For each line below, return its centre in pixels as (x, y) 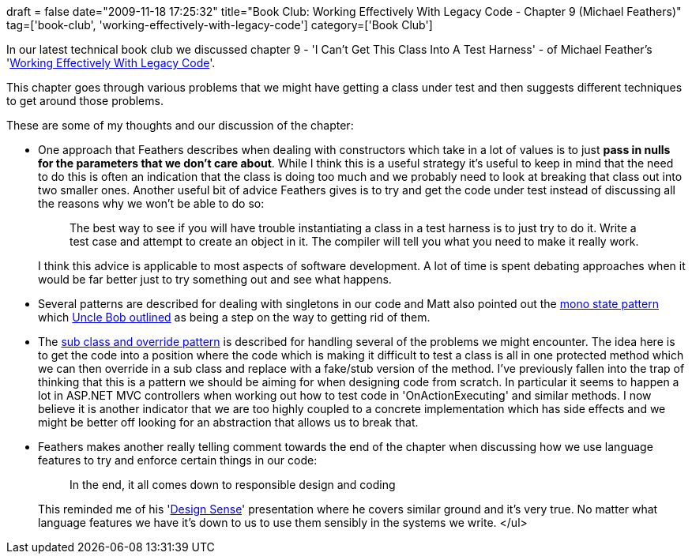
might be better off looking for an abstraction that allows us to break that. (228, 422)
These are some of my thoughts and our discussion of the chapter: (180, 125)
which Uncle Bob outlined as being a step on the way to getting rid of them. (234, 317)
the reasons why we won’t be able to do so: (151, 203)
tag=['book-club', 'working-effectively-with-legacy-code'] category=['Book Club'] (220, 25)
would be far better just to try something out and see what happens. (215, 279)
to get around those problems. (85, 101)
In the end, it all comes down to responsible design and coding (233, 485)
